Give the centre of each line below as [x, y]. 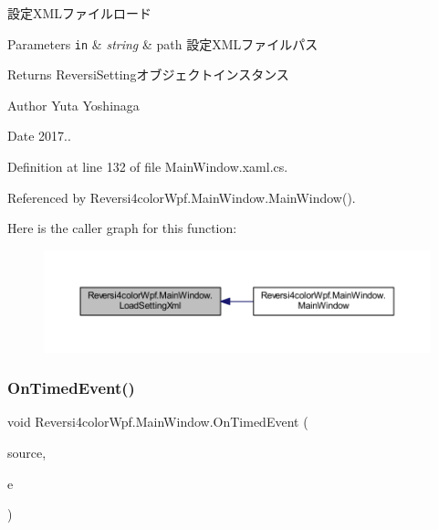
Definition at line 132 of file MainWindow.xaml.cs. [148, 167]
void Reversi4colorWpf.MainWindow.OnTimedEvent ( [158, 422]
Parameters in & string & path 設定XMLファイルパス [163, 43]
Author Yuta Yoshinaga [73, 105]
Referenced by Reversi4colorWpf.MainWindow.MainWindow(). [182, 197]
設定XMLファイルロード [80, 13]
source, [27, 452]
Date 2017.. [39, 136]
